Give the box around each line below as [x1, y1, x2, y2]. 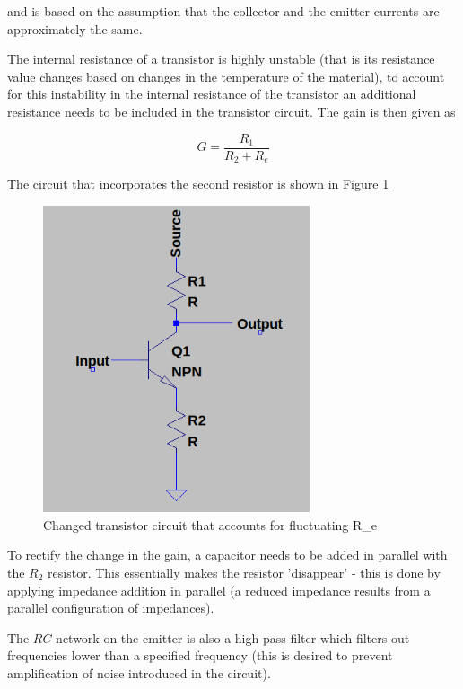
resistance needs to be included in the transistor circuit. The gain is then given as [7, 102, 456, 120]
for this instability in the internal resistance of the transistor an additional [7, 84, 416, 103]
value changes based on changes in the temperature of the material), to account [7, 66, 445, 85]
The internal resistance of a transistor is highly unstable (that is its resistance [7, 49, 435, 68]
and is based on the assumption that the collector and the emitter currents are [7, 2, 440, 20]
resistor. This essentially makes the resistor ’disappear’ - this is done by [48, 563, 441, 582]
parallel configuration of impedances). [7, 598, 214, 617]
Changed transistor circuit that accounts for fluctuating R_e [43, 515, 377, 534]
